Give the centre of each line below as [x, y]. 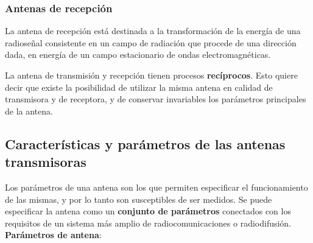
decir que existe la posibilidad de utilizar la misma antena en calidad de [139, 87]
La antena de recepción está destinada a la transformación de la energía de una [153, 31]
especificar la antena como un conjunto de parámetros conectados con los [148, 211]
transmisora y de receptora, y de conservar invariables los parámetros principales [156, 99]
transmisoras [46, 162]
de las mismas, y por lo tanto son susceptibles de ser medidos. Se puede [139, 199]
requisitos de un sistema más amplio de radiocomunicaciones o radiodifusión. [148, 223]
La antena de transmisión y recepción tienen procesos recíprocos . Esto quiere [151, 75]
